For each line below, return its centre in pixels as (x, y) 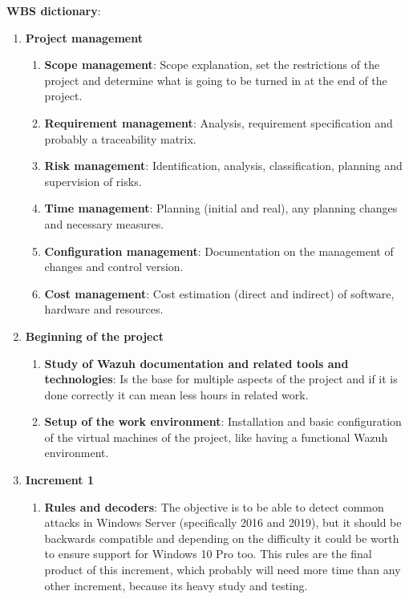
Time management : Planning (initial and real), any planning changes (221, 208)
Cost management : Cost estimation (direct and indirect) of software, (219, 293)
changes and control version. (114, 267)
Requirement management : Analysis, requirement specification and (219, 122)
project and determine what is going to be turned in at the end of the (216, 80)
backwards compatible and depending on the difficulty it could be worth (222, 538)
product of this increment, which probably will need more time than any (223, 570)
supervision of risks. (93, 181)
